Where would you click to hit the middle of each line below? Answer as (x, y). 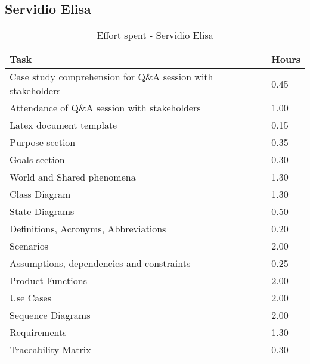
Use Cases (31, 298)
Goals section (37, 160)
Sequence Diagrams (50, 315)
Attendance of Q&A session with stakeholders (105, 108)
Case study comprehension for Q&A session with (111, 77)
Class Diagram (40, 194)
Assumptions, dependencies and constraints (100, 263)
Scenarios (29, 246)
